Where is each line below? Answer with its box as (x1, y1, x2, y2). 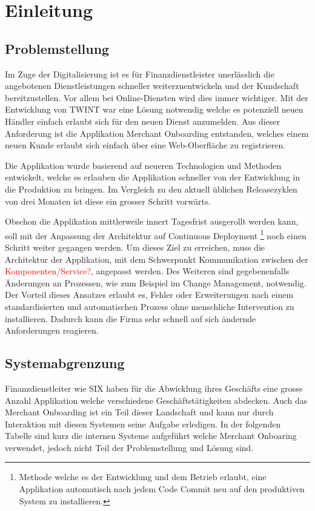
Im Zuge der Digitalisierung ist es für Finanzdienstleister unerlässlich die (5, 67, 274, 80)
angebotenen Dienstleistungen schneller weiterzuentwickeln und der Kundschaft (5, 79, 299, 92)
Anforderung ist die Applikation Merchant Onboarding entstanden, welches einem (5, 127, 309, 139)
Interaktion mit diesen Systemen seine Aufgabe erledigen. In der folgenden (5, 417, 281, 430)
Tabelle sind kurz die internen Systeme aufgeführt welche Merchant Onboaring (5, 429, 297, 442)
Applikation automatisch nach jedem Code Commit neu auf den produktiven (19, 483, 305, 495)
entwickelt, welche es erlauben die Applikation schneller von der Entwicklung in (5, 171, 300, 183)
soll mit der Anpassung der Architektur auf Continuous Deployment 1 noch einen (5, 227, 307, 242)
